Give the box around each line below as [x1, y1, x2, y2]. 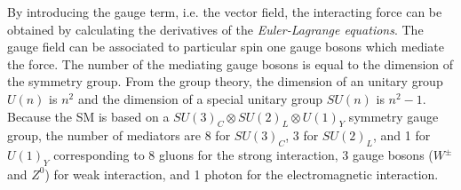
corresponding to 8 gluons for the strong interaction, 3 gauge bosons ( [53, 146, 433, 164]
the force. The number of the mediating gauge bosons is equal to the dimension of [7, 54, 454, 73]
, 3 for [285, 126, 319, 145]
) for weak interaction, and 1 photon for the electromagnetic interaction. [44, 164, 439, 183]
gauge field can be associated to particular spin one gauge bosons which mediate [7, 37, 444, 56]
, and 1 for [372, 126, 431, 145]
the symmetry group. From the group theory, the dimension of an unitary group [7, 72, 443, 91]
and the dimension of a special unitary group [77, 89, 323, 107]
